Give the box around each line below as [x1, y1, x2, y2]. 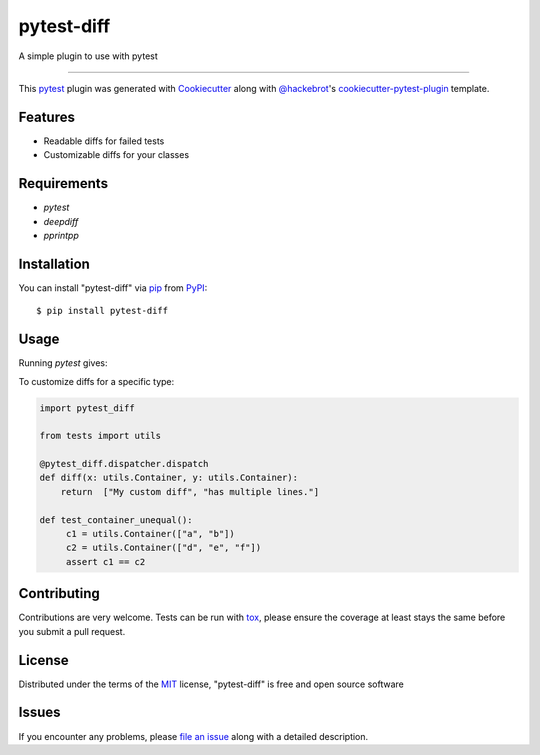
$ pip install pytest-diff [36, 305, 169, 317]
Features [18, 108, 75, 125]
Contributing [18, 585, 100, 602]
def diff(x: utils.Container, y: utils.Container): [39, 472, 299, 484]
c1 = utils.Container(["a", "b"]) [65, 528, 235, 540]
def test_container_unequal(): [39, 514, 194, 525]
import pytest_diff [39, 402, 135, 414]
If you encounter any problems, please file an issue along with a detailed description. [18, 730, 369, 742]
